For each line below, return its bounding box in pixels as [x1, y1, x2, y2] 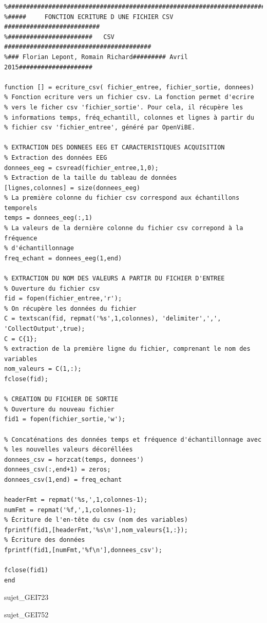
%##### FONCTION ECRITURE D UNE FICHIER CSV [4, 13, 174, 21]
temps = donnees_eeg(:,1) [4, 214, 92, 222]
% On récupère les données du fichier [4, 305, 137, 312]
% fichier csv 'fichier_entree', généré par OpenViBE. [4, 124, 196, 131]
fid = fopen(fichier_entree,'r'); [4, 295, 122, 303]
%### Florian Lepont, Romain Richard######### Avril [4, 53, 188, 61]
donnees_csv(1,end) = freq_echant [4, 476, 122, 483]
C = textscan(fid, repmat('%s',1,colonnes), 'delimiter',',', [4, 315, 221, 323]
